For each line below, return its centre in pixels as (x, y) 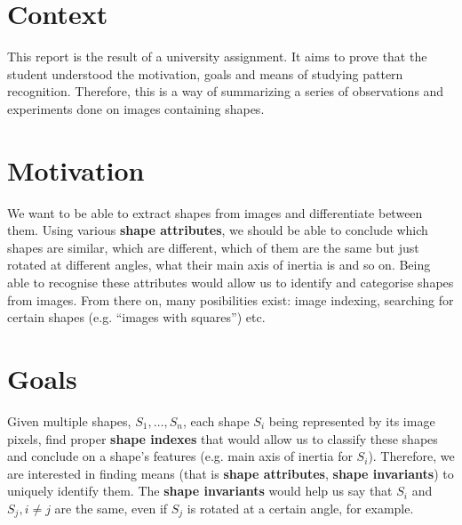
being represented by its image (352, 420)
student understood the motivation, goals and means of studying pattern (205, 73)
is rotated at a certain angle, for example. (300, 508)
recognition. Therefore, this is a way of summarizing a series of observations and (226, 91)
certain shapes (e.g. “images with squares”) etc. (136, 317)
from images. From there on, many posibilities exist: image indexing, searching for (231, 299)
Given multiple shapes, (69, 420)
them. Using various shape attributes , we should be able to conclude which (218, 230)
